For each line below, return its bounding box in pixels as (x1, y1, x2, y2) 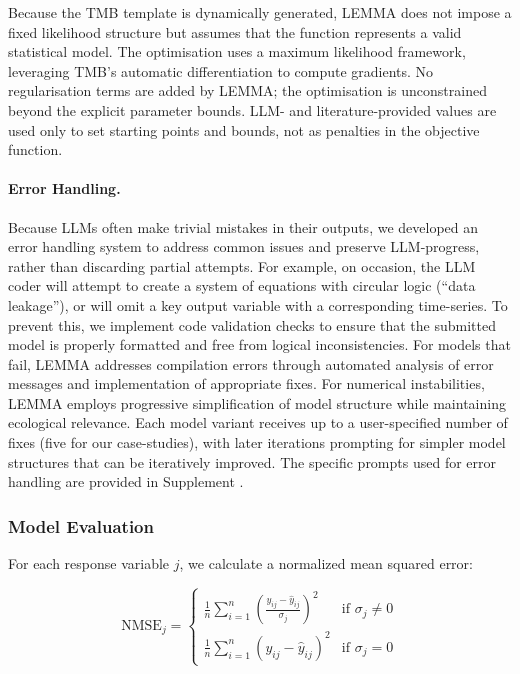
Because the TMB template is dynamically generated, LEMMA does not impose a (8, 2, 512, 22)
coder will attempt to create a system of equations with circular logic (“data (8, 275, 476, 296)
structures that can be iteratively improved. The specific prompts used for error (8, 451, 497, 472)
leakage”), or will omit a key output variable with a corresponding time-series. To (8, 294, 508, 315)
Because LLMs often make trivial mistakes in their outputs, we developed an (8, 216, 479, 237)
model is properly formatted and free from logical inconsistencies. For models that (8, 334, 511, 355)
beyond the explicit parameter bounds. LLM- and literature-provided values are (8, 99, 497, 120)
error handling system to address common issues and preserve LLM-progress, (8, 236, 480, 257)
